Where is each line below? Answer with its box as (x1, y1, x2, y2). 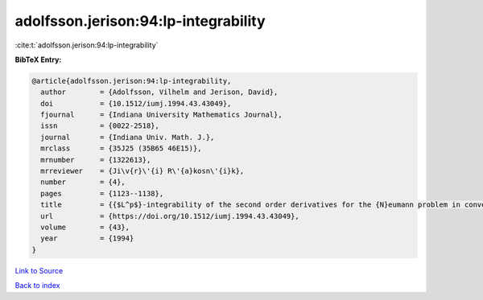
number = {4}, (40, 178, 126, 187)
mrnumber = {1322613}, (40, 155, 151, 164)
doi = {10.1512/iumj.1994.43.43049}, (40, 99, 232, 108)
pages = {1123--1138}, (40, 189, 164, 198)
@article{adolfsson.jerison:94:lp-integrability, (31, 76, 232, 85)
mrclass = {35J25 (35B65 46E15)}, (40, 144, 202, 153)
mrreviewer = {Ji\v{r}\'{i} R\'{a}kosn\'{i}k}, (40, 166, 245, 176)
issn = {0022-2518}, (40, 121, 160, 130)
